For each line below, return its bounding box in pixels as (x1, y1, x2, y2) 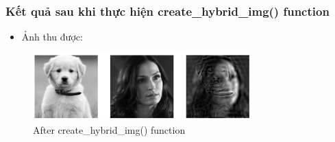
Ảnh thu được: (21, 29, 83, 44)
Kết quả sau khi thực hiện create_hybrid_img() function (5, 2, 330, 19)
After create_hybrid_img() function (33, 122, 186, 137)
